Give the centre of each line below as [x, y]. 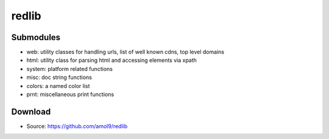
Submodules [36, 37]
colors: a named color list [58, 86]
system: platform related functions [69, 69]
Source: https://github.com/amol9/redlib [77, 126]
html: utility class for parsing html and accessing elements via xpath [112, 60]
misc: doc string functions [59, 77]
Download [31, 111]
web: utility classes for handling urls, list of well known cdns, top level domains [126, 52]
